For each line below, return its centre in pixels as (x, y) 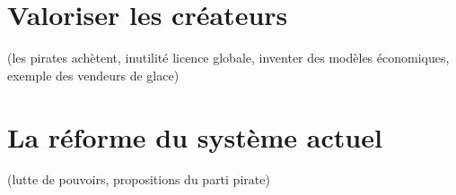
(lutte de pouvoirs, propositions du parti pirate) (139, 179)
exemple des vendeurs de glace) (93, 75)
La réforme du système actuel (195, 136)
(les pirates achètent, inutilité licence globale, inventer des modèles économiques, (228, 58)
